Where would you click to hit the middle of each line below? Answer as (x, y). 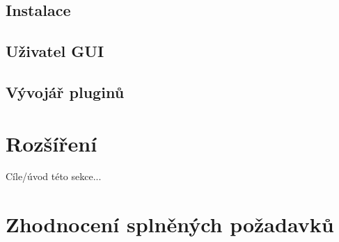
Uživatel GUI (55, 51)
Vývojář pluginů (65, 91)
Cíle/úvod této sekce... (54, 176)
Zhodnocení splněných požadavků (170, 224)
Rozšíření (52, 143)
